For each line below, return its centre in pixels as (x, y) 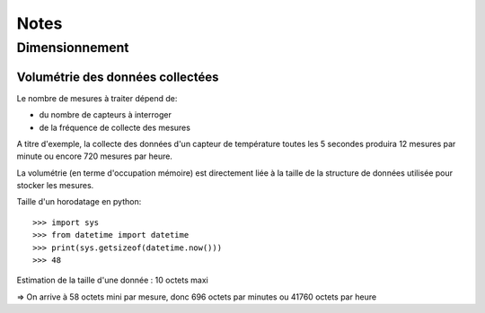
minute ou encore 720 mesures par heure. (94, 156)
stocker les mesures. (55, 186)
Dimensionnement (73, 48)
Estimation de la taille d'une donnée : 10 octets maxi (112, 280)
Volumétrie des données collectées (118, 77)
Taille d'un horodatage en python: (79, 202)
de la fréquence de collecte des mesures (115, 127)
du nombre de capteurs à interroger (106, 115)
